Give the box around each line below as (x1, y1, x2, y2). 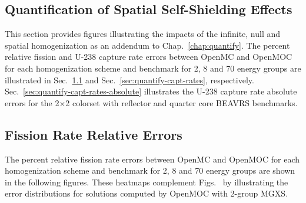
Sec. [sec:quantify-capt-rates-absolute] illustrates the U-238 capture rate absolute (5, 85, 297, 97)
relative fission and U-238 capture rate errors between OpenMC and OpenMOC (5, 50, 292, 63)
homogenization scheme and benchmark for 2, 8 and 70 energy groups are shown (5, 164, 295, 177)
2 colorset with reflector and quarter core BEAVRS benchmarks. (65, 96, 298, 109)
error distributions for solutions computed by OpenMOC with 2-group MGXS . (5, 187, 288, 199)
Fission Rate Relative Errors (5, 125, 182, 143)
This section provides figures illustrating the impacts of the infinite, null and (5, 28, 281, 40)
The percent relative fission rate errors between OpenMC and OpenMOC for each (5, 153, 300, 165)
